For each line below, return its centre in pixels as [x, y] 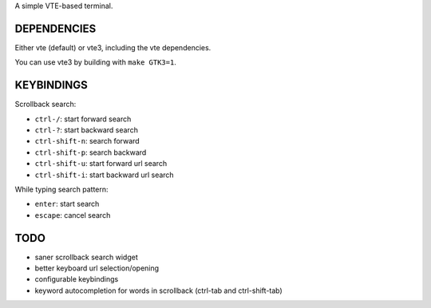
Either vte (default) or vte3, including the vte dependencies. [113, 47]
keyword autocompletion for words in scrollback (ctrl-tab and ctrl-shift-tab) [158, 290]
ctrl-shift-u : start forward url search [101, 164]
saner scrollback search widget [87, 257]
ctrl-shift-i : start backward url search [105, 175]
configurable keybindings [77, 279]
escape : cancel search [73, 215]
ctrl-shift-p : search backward [91, 152]
